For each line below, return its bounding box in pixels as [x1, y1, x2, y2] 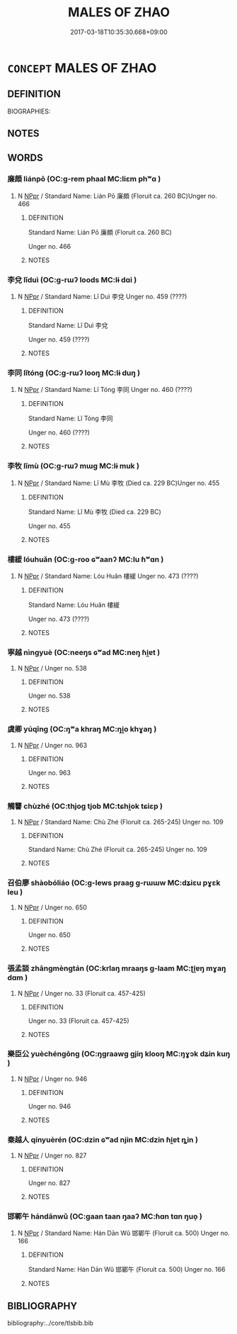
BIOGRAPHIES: [7, 107, 51, 116]
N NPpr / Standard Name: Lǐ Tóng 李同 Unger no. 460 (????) [17, 386, 193, 394]
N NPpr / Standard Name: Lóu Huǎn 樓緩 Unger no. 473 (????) [17, 572, 199, 581]
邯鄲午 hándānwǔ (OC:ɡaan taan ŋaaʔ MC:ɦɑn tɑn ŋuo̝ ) [7, 1211, 203, 1221]
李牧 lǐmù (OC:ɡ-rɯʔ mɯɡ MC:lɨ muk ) [7, 461, 140, 471]
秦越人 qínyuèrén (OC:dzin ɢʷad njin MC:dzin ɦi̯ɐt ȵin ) [7, 1135, 198, 1145]
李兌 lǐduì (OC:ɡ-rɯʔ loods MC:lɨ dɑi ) [7, 274, 137, 284]
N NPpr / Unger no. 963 [17, 741, 87, 749]
